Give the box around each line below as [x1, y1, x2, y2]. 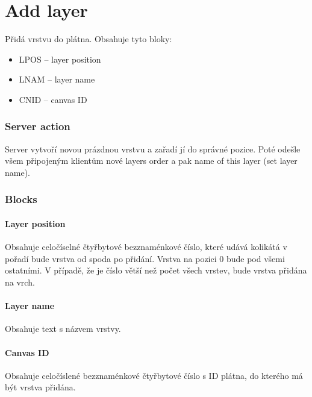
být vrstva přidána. [5, 381, 76, 393]
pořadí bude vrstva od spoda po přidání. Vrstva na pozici [5, 252, 217, 264]
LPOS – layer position [19, 52, 101, 65]
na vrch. [5, 275, 35, 288]
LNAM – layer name [19, 73, 95, 86]
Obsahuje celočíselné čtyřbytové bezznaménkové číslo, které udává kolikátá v [5, 240, 287, 253]
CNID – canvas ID [19, 93, 87, 105]
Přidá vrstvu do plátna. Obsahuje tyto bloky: [5, 33, 172, 45]
